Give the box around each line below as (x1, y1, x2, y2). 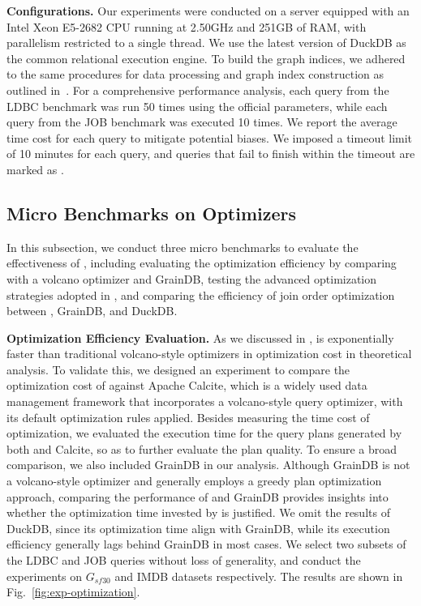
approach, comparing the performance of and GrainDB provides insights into (6, 488, 389, 505)
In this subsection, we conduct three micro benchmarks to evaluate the (6, 238, 359, 255)
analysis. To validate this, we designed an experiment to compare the (6, 361, 350, 378)
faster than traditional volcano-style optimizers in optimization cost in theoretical (6, 345, 412, 362)
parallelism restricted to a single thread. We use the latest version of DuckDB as (6, 34, 406, 51)
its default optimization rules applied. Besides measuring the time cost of (6, 408, 370, 425)
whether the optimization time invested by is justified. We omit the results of (6, 504, 390, 521)
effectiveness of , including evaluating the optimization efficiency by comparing (6, 254, 397, 271)
